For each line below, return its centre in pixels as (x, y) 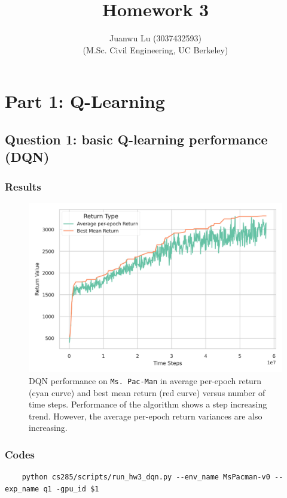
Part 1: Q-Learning (85, 101)
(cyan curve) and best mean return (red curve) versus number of (147, 392)
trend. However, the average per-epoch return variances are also (146, 416)
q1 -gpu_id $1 (71, 489)
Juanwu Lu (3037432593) (155, 38)
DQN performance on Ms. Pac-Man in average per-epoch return (145, 380)
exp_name (22, 489)
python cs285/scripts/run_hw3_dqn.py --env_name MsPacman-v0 (146, 477)
